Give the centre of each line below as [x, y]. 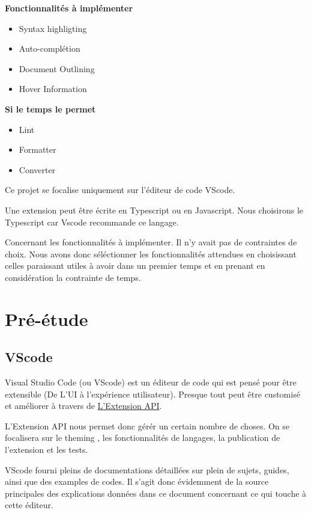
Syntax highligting [53, 28]
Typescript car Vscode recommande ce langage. [92, 222]
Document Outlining [57, 68]
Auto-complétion [50, 48]
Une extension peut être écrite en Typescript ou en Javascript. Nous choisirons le [154, 210]
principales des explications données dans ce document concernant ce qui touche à [156, 493]
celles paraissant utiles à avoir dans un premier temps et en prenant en [135, 266]
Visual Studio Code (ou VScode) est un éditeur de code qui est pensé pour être [151, 382]
